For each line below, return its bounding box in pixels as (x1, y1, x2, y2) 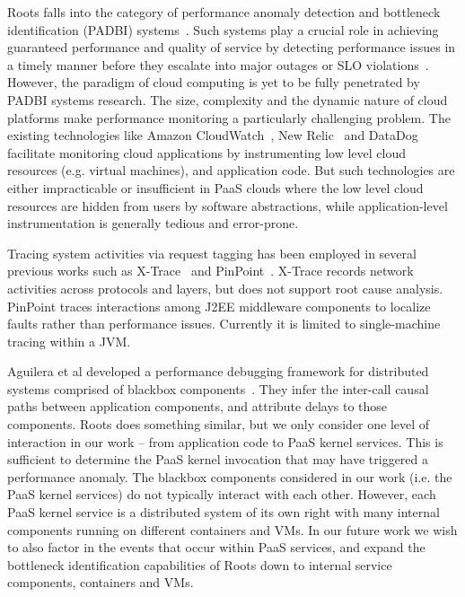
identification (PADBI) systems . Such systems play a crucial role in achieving (7, 20, 439, 39)
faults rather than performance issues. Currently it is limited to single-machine (7, 314, 441, 333)
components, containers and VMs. (7, 573, 194, 592)
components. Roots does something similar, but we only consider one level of (7, 415, 430, 434)
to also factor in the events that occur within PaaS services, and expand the (7, 538, 426, 557)
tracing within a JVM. (7, 331, 131, 350)
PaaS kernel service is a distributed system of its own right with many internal (7, 503, 440, 522)
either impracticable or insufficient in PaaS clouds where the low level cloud (7, 178, 424, 197)
